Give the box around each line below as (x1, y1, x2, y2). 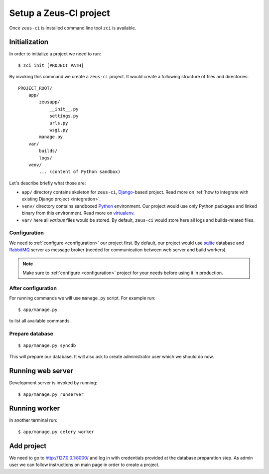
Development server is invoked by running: (9, 380, 98, 386)
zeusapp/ (39, 99, 60, 105)
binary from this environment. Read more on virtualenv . (21, 210, 135, 216)
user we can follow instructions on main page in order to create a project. (9, 462, 160, 468)
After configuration (9, 285, 57, 292)
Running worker (9, 404, 60, 413)
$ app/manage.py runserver (18, 391, 84, 397)
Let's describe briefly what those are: (9, 180, 86, 186)
